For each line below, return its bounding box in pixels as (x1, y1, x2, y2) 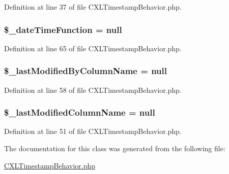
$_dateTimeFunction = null (4, 23, 122, 36)
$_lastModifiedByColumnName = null (4, 64, 167, 77)
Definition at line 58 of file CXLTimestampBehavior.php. (4, 84, 182, 95)
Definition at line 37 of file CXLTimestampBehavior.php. (4, 2, 182, 12)
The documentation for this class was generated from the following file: (4, 143, 225, 154)
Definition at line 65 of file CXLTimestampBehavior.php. (4, 43, 182, 53)
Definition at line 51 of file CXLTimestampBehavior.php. (4, 126, 182, 136)
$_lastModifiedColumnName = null (4, 106, 155, 119)
